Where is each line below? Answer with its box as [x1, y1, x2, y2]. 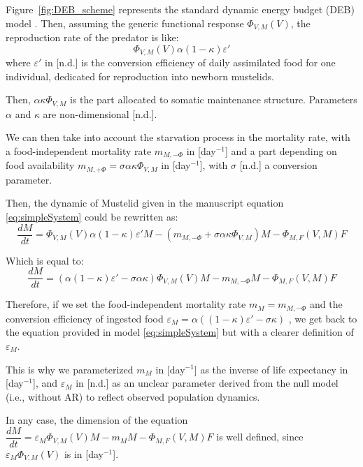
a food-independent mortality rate [6, 143, 152, 158]
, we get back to [288, 311, 357, 325]
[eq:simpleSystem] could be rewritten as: [6, 209, 178, 224]
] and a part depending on [225, 143, 337, 158]
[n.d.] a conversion [239, 158, 318, 172]
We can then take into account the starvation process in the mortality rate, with [6, 130, 350, 144]
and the [309, 297, 343, 311]
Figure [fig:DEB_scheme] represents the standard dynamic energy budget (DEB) [6, 2, 355, 16]
